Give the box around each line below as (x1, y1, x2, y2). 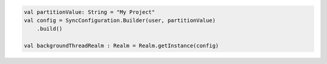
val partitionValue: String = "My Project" (24, 8, 156, 15)
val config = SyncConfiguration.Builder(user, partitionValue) (24, 17, 216, 24)
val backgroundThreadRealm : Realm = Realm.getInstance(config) (24, 42, 219, 50)
